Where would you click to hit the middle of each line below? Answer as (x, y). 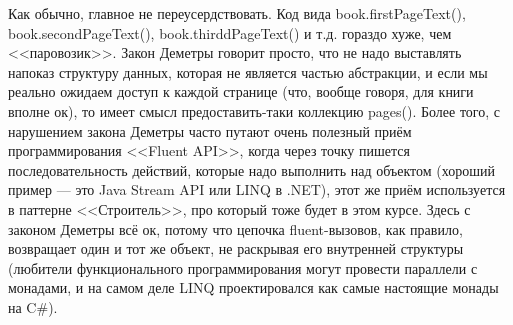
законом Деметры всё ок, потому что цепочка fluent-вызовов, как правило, (235, 228)
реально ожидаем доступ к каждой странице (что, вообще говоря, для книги (241, 91)
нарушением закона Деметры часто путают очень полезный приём (210, 130)
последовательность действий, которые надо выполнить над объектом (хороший (251, 169)
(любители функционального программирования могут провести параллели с (243, 267)
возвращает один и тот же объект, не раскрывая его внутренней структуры (236, 248)
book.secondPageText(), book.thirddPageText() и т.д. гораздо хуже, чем (230, 32)
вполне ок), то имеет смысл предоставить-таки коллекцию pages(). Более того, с (254, 110)
